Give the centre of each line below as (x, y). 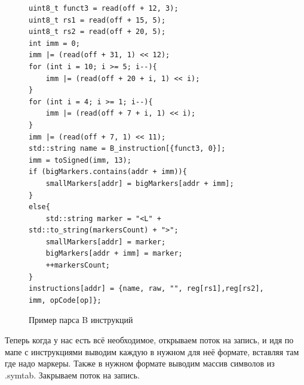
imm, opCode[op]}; (65, 300)
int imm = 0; (54, 43)
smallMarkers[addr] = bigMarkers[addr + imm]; (140, 183)
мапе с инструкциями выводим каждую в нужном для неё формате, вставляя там (152, 351)
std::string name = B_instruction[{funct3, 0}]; (127, 149)
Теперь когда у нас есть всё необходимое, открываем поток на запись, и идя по (149, 340)
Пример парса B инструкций (81, 320)
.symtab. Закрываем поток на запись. (72, 375)
